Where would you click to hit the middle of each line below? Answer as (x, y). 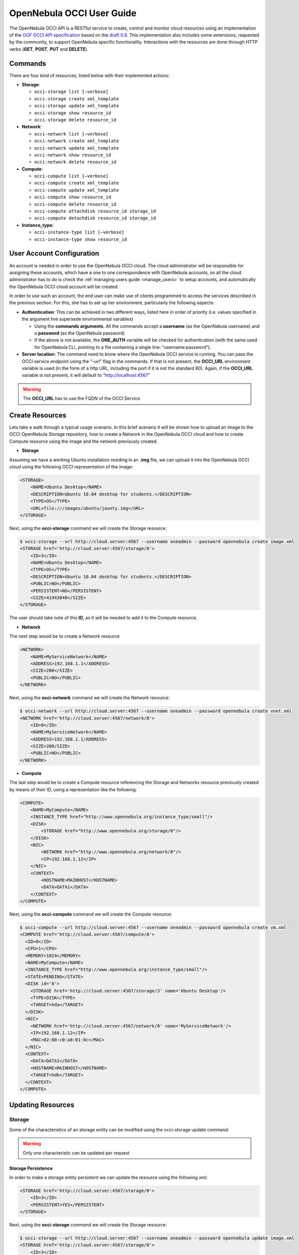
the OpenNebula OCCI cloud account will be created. (64, 287)
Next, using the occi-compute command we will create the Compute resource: (91, 914)
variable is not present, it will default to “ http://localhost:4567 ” (86, 375)
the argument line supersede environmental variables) (78, 319)
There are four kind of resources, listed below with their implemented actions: (89, 75)
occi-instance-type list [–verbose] (79, 232)
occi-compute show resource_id (73, 197)
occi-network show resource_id (73, 155)
